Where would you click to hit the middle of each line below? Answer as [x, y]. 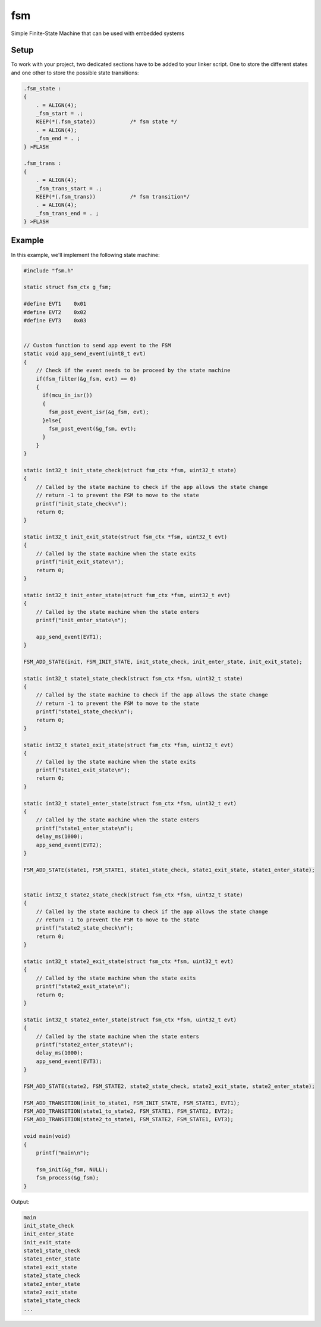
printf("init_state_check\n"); [81, 503]
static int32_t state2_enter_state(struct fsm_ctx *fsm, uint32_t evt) [130, 1019]
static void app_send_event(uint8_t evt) [85, 354]
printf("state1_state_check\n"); [85, 712]
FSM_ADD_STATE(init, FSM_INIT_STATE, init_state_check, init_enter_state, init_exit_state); [163, 661]
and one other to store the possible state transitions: [75, 73]
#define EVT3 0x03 [55, 320]
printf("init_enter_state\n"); [81, 620]
